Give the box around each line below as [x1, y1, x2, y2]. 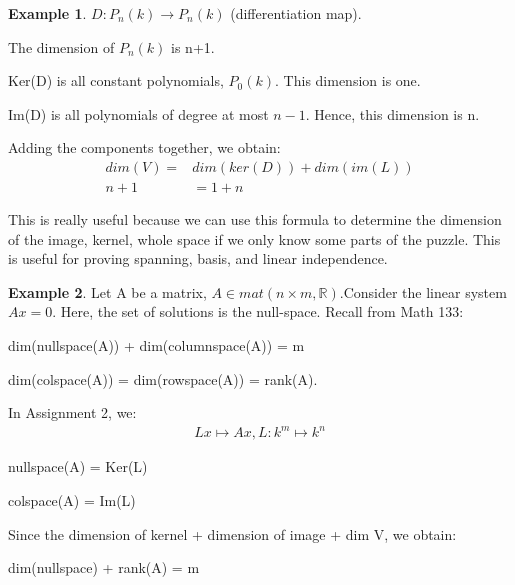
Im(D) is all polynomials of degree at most [8, 103, 269, 124]
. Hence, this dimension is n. [305, 103, 480, 124]
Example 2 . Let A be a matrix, [8, 281, 207, 302]
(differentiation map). [230, 3, 362, 23]
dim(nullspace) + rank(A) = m [8, 557, 200, 578]
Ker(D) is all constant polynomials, [8, 70, 224, 91]
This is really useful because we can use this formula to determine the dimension [8, 209, 502, 230]
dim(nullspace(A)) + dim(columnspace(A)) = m [8, 335, 305, 355]
